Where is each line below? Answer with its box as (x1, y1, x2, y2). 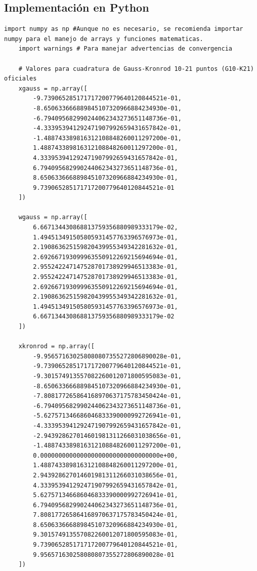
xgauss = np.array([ (18, 85, 88, 92)
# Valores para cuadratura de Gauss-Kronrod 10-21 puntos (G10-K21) (18, 65, 254, 72)
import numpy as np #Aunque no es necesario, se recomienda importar (4, 25, 243, 33)
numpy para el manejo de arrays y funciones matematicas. (4, 35, 203, 43)
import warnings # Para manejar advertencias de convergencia (18, 45, 233, 53)
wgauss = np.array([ (18, 214, 88, 221)
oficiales (4, 75, 37, 83)
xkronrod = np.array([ (18, 343, 95, 350)
